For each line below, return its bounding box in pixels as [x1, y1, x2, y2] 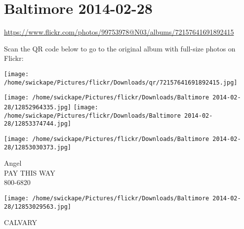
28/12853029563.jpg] [4, 203, 72, 210]
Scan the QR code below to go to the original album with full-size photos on [4, 43, 236, 53]
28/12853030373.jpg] [4, 143, 72, 151]
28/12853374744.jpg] [4, 120, 72, 128]
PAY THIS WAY [4, 167, 55, 178]
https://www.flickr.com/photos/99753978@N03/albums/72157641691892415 [4, 27, 234, 37]
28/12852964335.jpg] [4, 103, 72, 111]
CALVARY [4, 217, 37, 228]
